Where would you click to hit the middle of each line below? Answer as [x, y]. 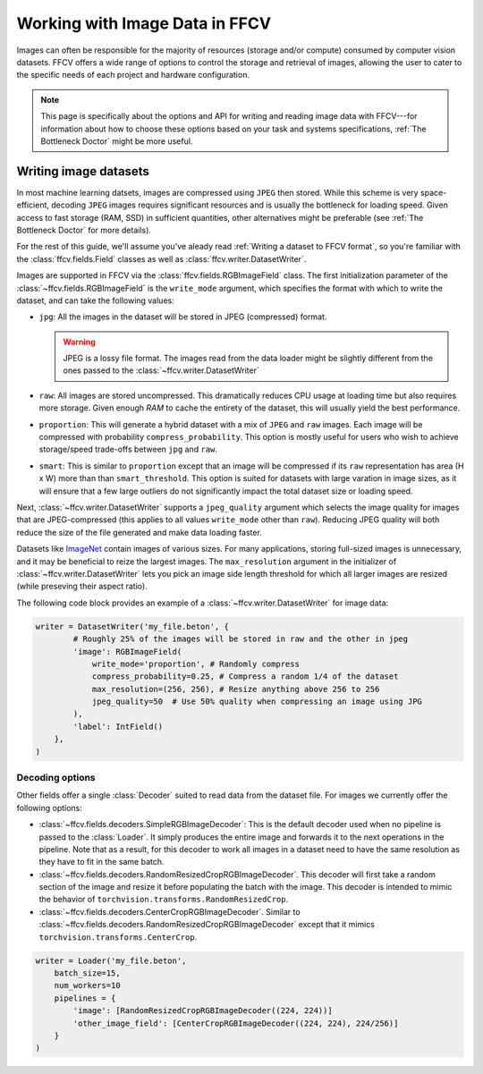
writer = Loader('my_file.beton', [111, 960]
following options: [49, 808]
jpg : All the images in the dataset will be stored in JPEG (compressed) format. [183, 317]
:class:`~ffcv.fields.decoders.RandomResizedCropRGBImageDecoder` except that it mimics [207, 925]
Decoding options [56, 777]
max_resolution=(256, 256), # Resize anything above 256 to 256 [236, 689]
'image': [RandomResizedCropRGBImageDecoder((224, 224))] [203, 1011]
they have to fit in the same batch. [102, 862]
